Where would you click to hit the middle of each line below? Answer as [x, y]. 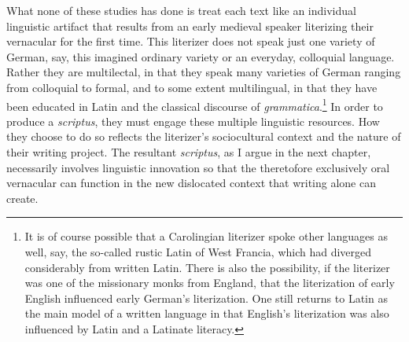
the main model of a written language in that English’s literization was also [207, 313]
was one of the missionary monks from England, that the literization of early [210, 283]
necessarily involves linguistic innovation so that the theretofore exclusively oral [198, 167]
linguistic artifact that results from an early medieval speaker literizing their [190, 26]
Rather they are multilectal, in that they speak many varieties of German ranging [204, 72]
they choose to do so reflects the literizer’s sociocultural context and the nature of [204, 136]
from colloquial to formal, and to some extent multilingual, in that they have [192, 87]
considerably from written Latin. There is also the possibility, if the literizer [207, 267]
